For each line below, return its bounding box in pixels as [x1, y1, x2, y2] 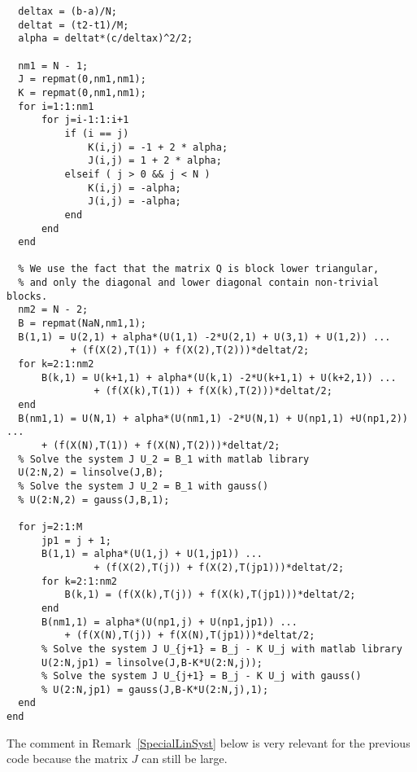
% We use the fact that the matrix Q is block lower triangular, [18, 263, 380, 275]
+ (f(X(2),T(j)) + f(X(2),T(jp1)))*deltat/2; [93, 561, 345, 573]
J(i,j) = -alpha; [88, 195, 181, 208]
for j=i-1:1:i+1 [41, 114, 129, 126]
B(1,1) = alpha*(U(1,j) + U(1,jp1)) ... [41, 548, 263, 560]
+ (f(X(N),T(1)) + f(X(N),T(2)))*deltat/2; [41, 440, 280, 451]
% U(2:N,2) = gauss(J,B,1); [18, 493, 170, 506]
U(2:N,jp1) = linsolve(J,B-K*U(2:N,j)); [41, 656, 263, 669]
